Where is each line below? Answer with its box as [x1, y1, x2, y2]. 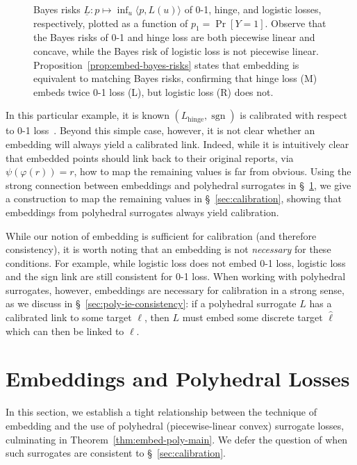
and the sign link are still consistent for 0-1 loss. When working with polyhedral [6, 269, 346, 284]
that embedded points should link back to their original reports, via [6, 150, 294, 165]
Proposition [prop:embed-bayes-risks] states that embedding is [33, 57, 299, 72]
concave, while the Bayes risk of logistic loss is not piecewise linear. [33, 43, 319, 58]
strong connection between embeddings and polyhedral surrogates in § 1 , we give [6, 177, 351, 192]
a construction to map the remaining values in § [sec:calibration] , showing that [6, 191, 342, 206]
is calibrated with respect [240, 108, 347, 122]
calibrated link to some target [6, 310, 132, 325]
